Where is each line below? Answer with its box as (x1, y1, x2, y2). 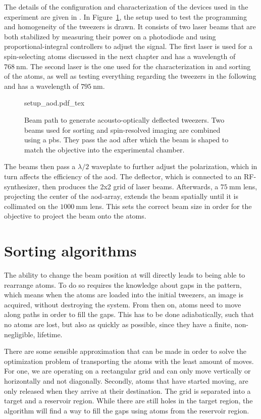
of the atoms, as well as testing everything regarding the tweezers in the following (4, 71, 256, 81)
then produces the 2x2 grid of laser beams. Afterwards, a (42, 181, 219, 191)
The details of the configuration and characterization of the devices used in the (4, 2, 248, 12)
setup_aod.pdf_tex (24, 97, 85, 108)
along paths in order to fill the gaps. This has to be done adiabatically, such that (4, 309, 254, 320)
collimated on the (4, 200, 58, 211)
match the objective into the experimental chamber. (24, 144, 185, 154)
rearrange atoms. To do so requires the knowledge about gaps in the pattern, (4, 279, 242, 290)
